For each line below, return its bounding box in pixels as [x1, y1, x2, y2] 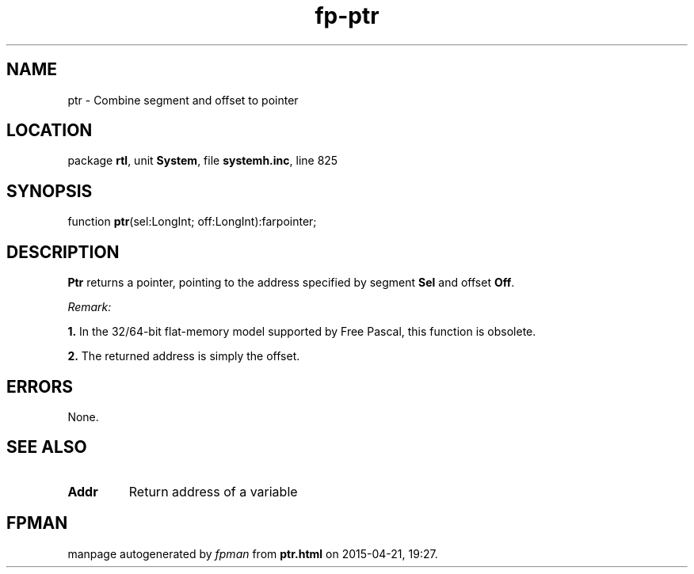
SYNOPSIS [6, 181, 93, 201]
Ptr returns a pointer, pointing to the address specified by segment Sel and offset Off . [67, 276, 515, 290]
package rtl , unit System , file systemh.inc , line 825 [67, 154, 338, 168]
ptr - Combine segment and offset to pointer [67, 93, 299, 107]
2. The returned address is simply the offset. [67, 349, 300, 363]
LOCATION [6, 120, 93, 141]
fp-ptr [315, 2, 379, 29]
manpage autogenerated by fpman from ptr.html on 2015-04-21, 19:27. [67, 546, 438, 561]
